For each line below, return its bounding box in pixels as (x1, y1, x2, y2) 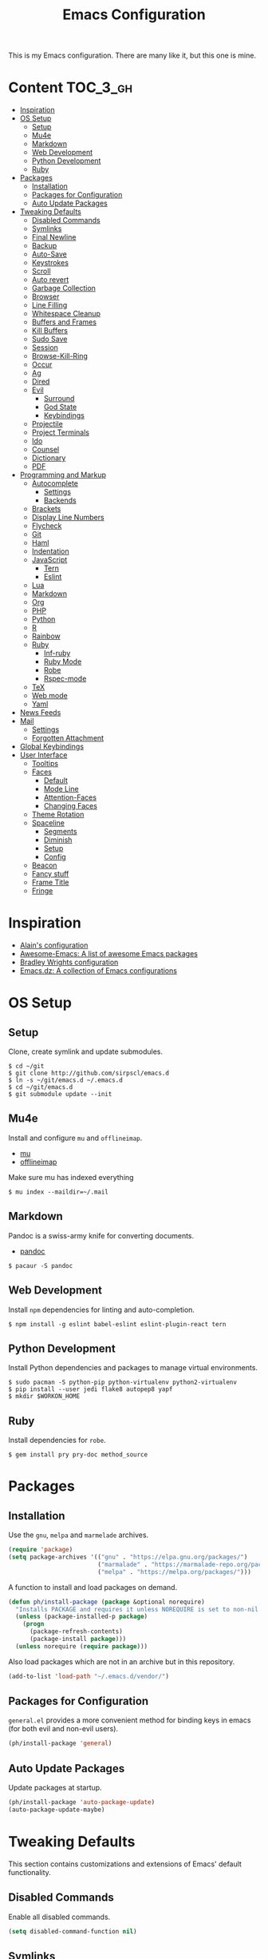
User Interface (19, 750, 68, 760)
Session (31, 343, 58, 352)
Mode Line (43, 785, 79, 794)
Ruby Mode (43, 657, 82, 666)
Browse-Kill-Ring (31, 352, 88, 361)
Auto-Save (31, 249, 68, 259)
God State (43, 402, 77, 412)
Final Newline (31, 232, 77, 242)
